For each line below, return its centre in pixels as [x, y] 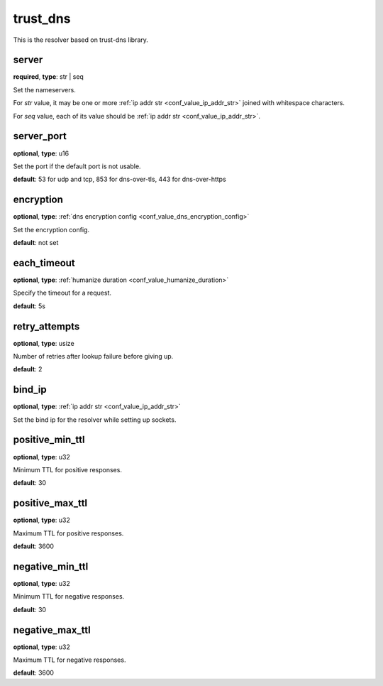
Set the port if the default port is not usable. [77, 166]
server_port [40, 136]
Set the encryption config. [51, 229]
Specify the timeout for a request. [62, 293]
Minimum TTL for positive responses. [67, 469]
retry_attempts [46, 326]
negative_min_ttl [51, 566]
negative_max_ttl [52, 630]
